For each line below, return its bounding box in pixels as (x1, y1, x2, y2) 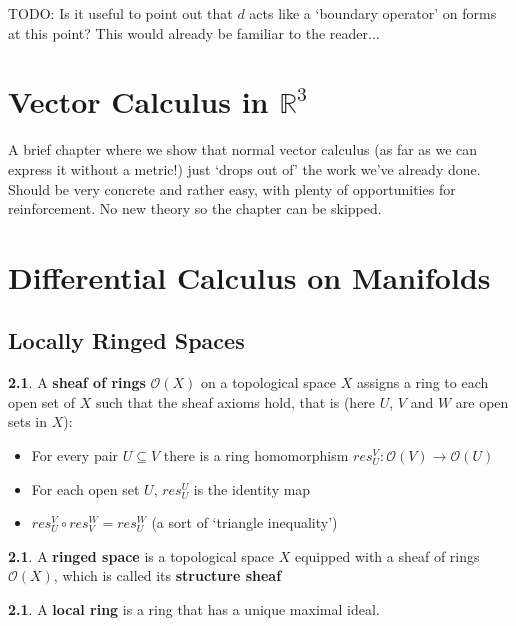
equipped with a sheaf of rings (294, 545, 480, 566)
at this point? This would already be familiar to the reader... (8, 22, 380, 43)
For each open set (31, 478, 140, 499)
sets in (8, 411, 48, 432)
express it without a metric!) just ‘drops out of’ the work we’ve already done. (8, 158, 481, 179)
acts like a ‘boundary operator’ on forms (249, 3, 497, 23)
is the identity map (193, 478, 311, 499)
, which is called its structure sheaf (53, 565, 282, 586)
